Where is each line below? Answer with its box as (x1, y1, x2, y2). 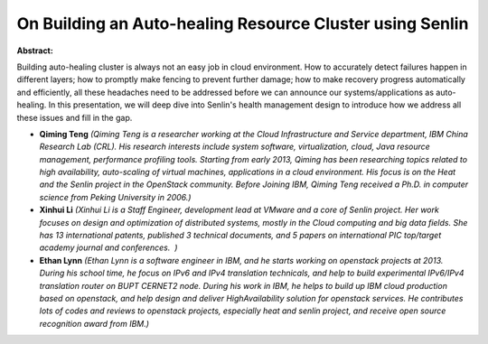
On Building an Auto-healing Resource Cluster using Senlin (16, 14, 469, 33)
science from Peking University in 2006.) (39, 191, 192, 202)
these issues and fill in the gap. (16, 112, 133, 123)
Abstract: (16, 45, 53, 56)
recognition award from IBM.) (39, 318, 149, 329)
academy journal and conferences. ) (39, 242, 178, 253)
